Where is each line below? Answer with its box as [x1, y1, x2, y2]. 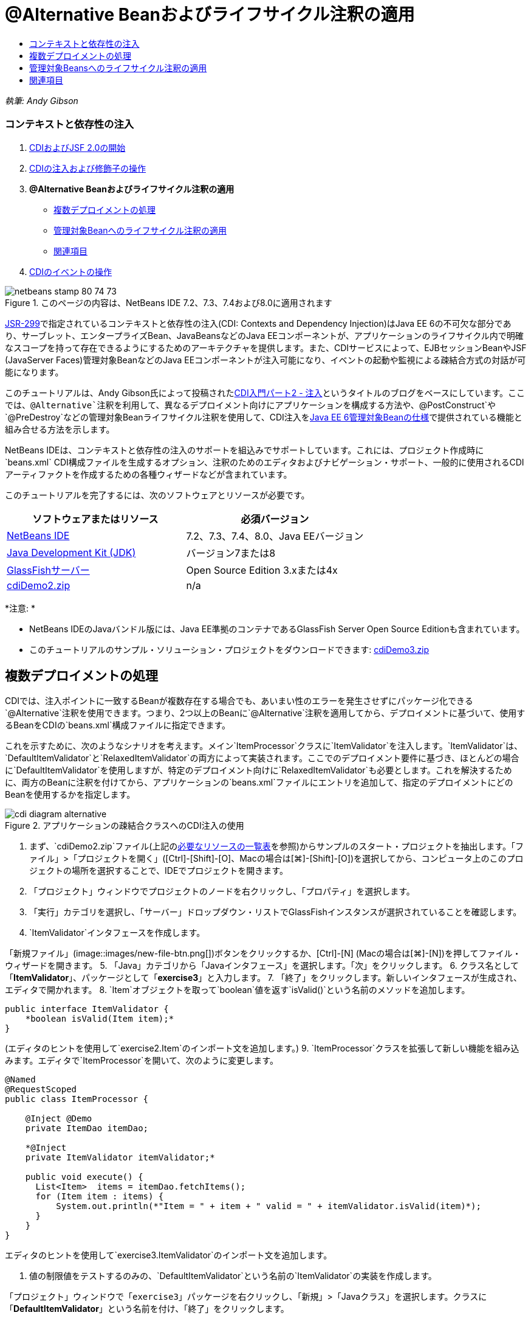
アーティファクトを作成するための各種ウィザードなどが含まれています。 [5, 469, 292, 479]
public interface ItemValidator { [5, 1004, 169, 1014]
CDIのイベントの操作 [29, 266, 112, 277]
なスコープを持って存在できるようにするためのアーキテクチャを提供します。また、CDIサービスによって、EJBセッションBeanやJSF [5, 342, 527, 353]
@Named [5, 1075, 36, 1085]
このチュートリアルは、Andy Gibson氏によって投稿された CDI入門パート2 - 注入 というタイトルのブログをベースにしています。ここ [5, 387, 526, 398]
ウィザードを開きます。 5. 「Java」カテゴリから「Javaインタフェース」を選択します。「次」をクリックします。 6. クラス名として [5, 960, 519, 971]
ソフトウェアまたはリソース [32, 512, 159, 525]
